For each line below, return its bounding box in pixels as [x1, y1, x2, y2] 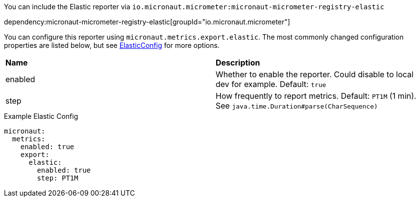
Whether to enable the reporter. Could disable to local [216, 69, 414, 79]
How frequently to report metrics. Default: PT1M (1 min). [216, 91, 417, 101]
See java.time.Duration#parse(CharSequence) [216, 101, 378, 111]
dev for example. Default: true [216, 79, 326, 89]
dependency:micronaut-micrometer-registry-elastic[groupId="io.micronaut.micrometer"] [4, 18, 290, 26]
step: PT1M [37, 174, 78, 182]
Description [216, 58, 260, 67]
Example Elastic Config [4, 112, 78, 120]
